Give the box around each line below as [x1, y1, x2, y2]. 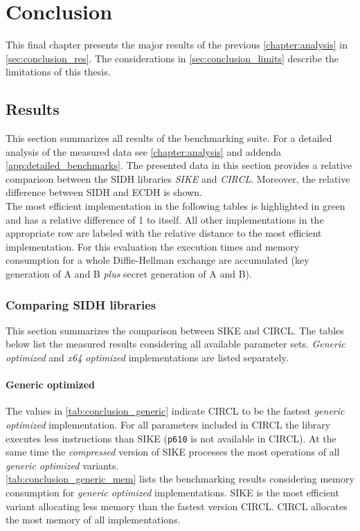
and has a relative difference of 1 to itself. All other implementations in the [6, 212, 324, 226]
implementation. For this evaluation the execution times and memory [6, 239, 300, 253]
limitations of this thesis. [6, 64, 111, 79]
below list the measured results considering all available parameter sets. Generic [6, 336, 345, 351]
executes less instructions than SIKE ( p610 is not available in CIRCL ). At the [6, 431, 336, 445]
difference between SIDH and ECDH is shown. [6, 185, 202, 199]
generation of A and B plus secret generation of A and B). [6, 267, 252, 281]
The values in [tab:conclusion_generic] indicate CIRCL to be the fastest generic [6, 404, 345, 418]
